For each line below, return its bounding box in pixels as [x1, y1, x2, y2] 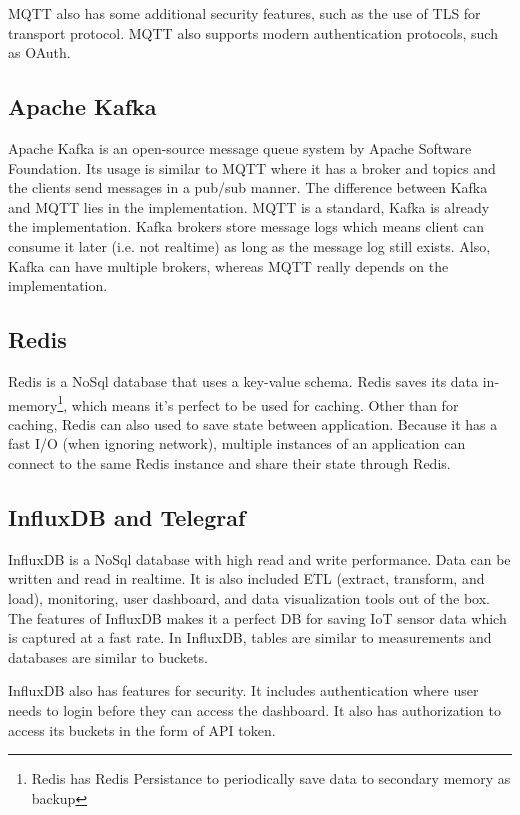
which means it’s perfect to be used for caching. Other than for [71, 394, 459, 415]
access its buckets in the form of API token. [8, 719, 276, 740]
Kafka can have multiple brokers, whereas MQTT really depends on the [8, 255, 449, 276]
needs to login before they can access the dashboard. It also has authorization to [8, 699, 501, 720]
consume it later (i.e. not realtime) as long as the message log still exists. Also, [8, 235, 491, 256]
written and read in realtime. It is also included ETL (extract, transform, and [8, 568, 485, 589]
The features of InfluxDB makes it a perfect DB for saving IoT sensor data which [8, 607, 507, 628]
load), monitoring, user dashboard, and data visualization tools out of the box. [8, 587, 490, 608]
